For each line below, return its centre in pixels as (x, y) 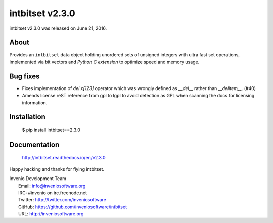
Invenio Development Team (38, 179)
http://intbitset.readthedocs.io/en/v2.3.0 (64, 158)
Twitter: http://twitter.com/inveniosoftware (62, 200)
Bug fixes (25, 76)
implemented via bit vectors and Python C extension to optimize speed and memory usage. (104, 62)
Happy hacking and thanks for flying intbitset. (57, 169)
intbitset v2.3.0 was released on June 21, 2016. (58, 28)
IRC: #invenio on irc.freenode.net (53, 193)
